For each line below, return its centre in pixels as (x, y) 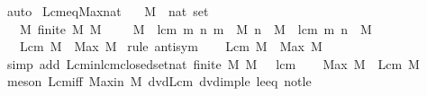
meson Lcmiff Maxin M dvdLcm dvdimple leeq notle (159, 81)
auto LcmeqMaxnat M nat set (108, 11)
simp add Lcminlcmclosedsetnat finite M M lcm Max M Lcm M (213, 63)
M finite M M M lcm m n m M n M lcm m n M (195, 28)
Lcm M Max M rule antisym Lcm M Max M (171, 46)
